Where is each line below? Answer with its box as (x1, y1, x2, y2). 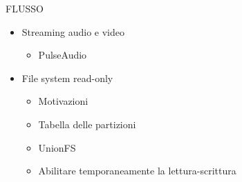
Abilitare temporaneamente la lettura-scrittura (38, 163, 236, 178)
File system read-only (21, 70, 113, 85)
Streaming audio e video (21, 24, 125, 39)
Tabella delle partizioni (38, 117, 136, 131)
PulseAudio (38, 48, 87, 62)
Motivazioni (38, 94, 89, 108)
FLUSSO (6, 1, 44, 15)
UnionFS (38, 140, 76, 154)
